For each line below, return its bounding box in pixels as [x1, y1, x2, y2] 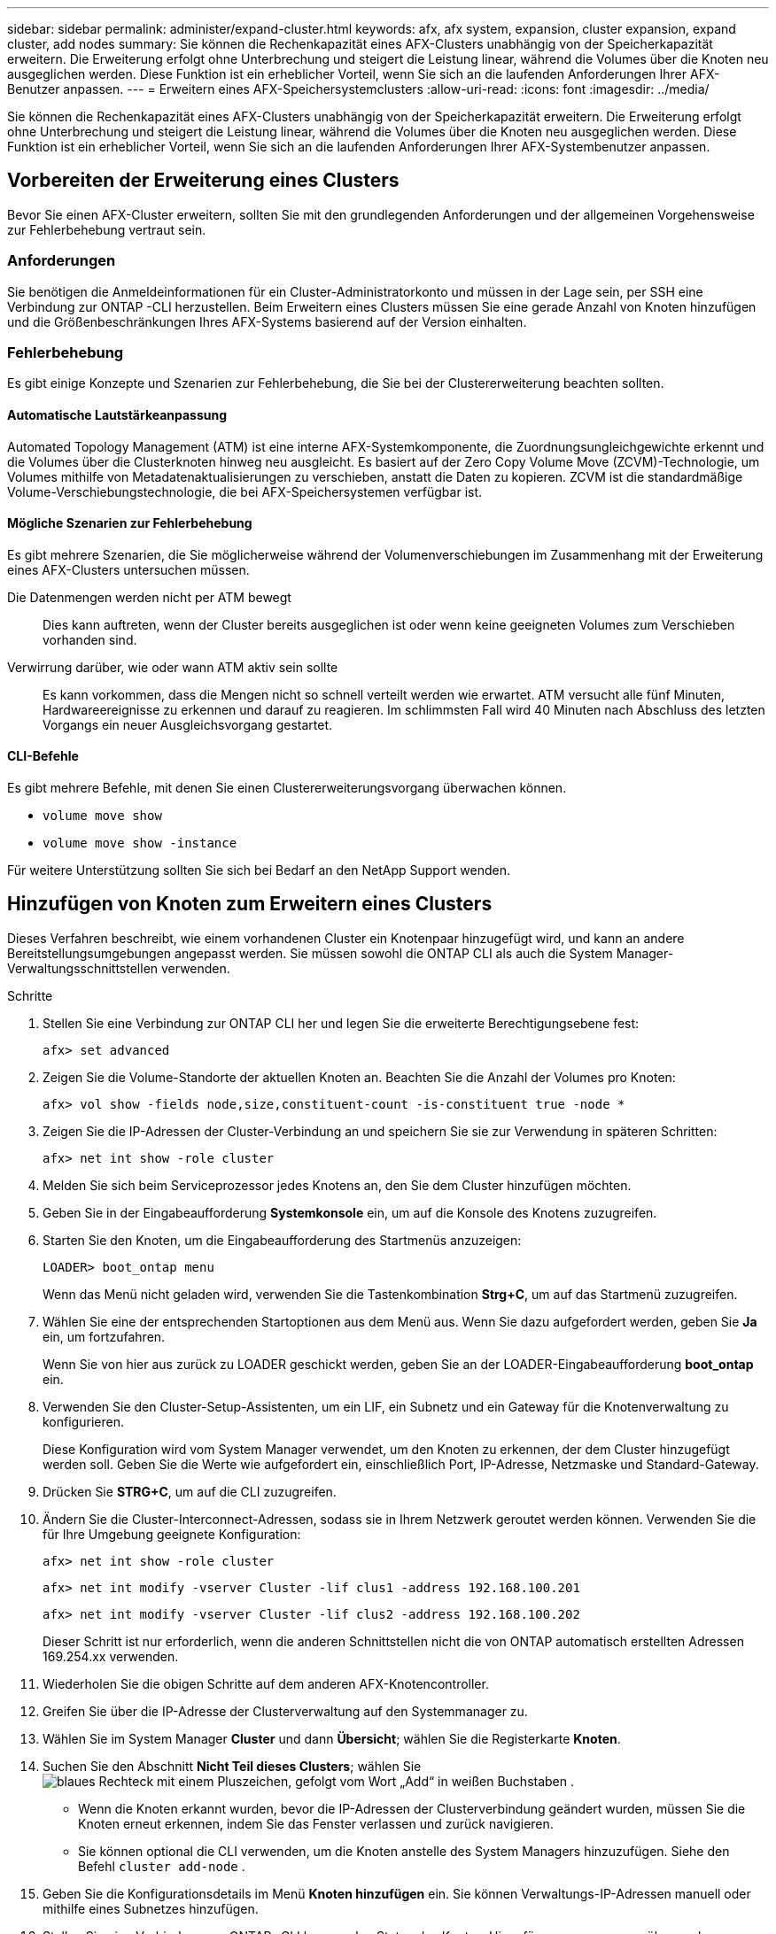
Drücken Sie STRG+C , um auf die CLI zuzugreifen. [43, 1483, 337, 1499]
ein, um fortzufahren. [43, 1328, 166, 1344]
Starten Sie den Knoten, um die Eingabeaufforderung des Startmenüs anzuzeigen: [43, 1232, 522, 1248]
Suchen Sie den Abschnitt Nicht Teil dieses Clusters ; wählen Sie [43, 1758, 422, 1774]
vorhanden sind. [43, 631, 137, 647]
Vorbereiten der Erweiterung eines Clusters [7, 169, 400, 192]
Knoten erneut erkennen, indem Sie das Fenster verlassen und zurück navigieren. [78, 1815, 554, 1831]
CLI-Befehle [7, 748, 79, 764]
